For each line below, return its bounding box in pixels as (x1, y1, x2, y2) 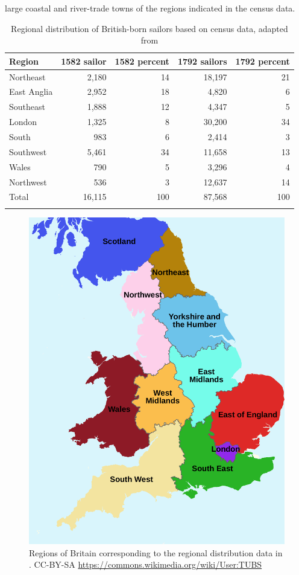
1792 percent (235, 54, 290, 67)
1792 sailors (177, 54, 227, 67)
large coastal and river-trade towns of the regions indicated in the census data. (5, 2, 295, 14)
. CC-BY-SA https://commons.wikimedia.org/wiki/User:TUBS (29, 558, 262, 571)
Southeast (9, 100, 45, 113)
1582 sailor (61, 54, 107, 67)
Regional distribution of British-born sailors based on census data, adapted (11, 22, 288, 34)
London (9, 115, 37, 128)
